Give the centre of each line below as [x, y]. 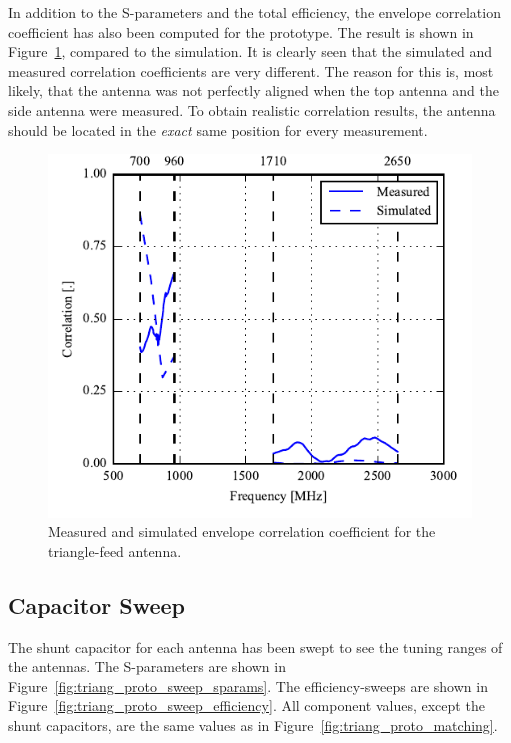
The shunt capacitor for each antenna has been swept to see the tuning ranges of [255, 646]
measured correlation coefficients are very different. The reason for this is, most [251, 70]
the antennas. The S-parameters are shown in [147, 666]
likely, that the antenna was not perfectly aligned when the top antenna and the [253, 90]
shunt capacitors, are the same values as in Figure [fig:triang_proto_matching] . [253, 724]
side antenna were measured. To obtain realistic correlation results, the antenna [252, 109]
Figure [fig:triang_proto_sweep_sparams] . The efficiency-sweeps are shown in [248, 685]
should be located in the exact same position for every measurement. [218, 129]
